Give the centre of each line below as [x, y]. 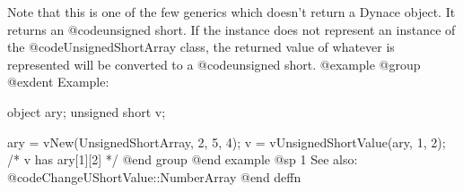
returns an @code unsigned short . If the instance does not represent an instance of [231, 29]
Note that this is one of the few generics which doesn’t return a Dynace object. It [231, 12]
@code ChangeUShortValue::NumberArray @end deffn [154, 176]
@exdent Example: [58, 82]
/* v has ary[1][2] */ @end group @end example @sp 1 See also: [183, 159]
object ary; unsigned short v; [87, 111]
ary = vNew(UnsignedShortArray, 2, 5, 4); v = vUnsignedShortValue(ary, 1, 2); [227, 142]
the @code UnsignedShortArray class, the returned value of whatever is [201, 47]
